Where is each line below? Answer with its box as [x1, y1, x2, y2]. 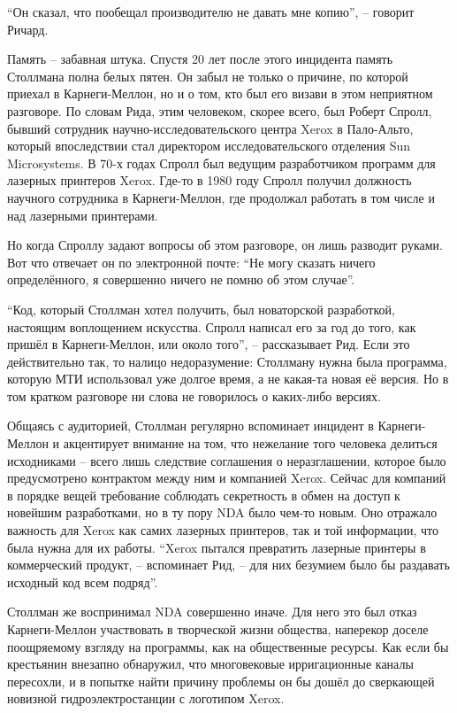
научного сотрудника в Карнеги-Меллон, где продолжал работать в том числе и [7, 188, 435, 206]
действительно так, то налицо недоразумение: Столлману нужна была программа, [7, 352, 447, 370]
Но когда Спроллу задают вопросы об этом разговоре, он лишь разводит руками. [7, 236, 443, 254]
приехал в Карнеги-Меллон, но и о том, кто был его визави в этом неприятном [7, 84, 433, 103]
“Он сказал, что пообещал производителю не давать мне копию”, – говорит [7, 3, 415, 20]
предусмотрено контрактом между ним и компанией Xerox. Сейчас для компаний [7, 469, 446, 487]
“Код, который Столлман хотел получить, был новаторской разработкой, [7, 299, 395, 318]
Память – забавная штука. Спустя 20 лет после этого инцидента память [7, 50, 393, 68]
